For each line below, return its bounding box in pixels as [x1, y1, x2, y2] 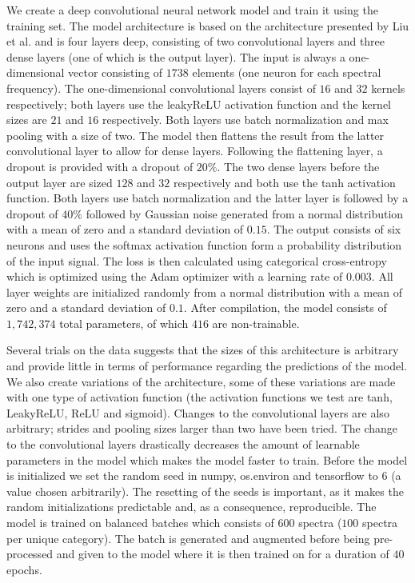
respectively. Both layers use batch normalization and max [102, 111, 389, 128]
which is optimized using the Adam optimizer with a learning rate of [6, 268, 343, 285]
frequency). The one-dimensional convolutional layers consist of [6, 79, 316, 96]
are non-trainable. [212, 314, 300, 331]
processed [6, 545, 54, 562]
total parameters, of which [59, 314, 189, 331]
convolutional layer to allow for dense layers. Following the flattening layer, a [6, 142, 383, 159]
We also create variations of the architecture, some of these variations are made [6, 373, 396, 389]
